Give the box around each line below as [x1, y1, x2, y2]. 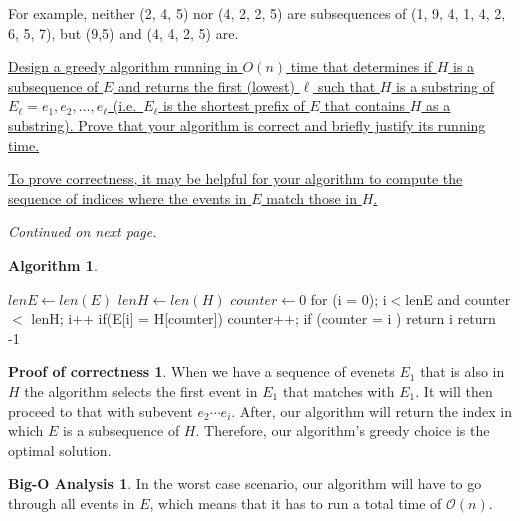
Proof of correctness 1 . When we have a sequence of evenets [8, 361, 395, 382]
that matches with [282, 380, 395, 401]
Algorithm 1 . [8, 254, 98, 275]
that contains [324, 95, 406, 116]
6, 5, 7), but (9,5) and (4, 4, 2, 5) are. [8, 22, 239, 43]
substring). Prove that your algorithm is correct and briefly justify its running [8, 114, 486, 135]
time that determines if [290, 56, 433, 77]
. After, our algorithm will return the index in [231, 400, 512, 421]
